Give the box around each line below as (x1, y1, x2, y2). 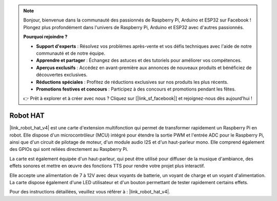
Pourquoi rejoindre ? (23, 34, 68, 40)
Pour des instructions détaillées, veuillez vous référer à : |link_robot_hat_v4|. (9, 189, 170, 195)
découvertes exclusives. (36, 72, 88, 78)
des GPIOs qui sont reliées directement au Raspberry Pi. (9, 146, 128, 152)
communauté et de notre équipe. (36, 50, 106, 56)
